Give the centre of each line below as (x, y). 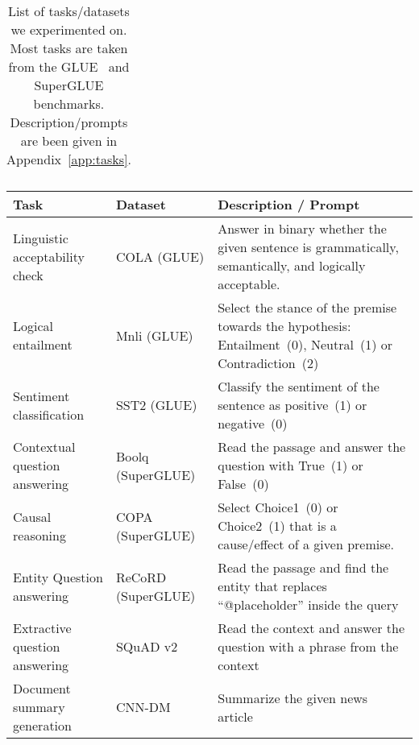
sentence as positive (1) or (292, 405)
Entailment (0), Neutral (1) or (305, 344)
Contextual (44, 447)
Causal (32, 516)
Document (42, 688)
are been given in (69, 141)
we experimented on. (69, 29)
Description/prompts (69, 122)
